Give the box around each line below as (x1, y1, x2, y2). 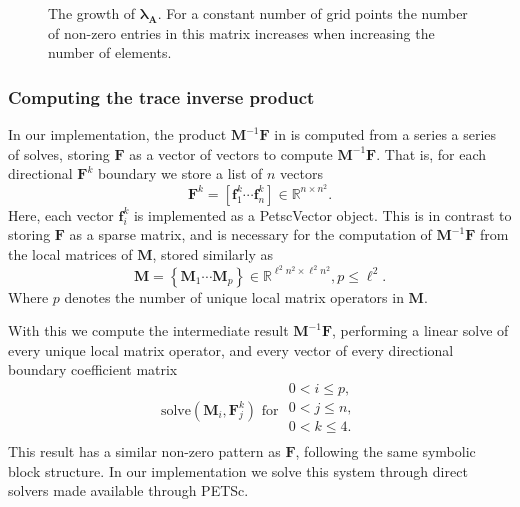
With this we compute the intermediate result (8, 320, 289, 341)
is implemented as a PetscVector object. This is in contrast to (133, 204, 512, 225)
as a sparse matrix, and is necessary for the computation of (69, 224, 432, 245)
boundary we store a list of (97, 163, 263, 184)
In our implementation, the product (8, 124, 227, 144)
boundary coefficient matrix (8, 359, 178, 380)
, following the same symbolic (295, 441, 476, 462)
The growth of (48, 3, 136, 23)
